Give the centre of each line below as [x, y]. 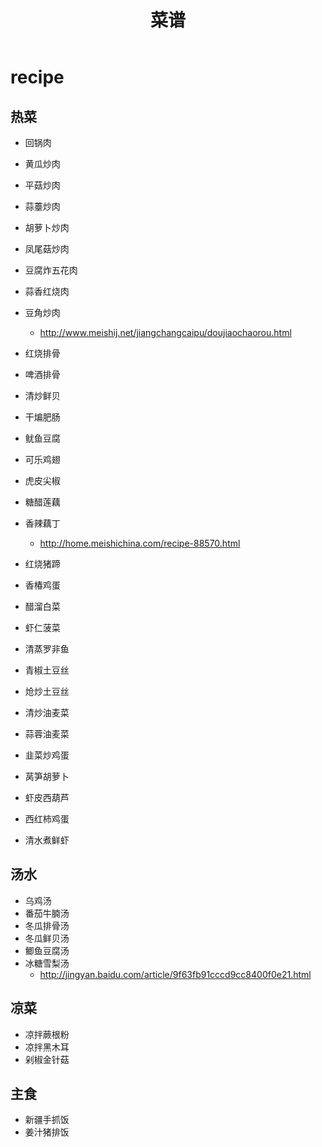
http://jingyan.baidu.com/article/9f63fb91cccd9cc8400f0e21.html [175, 974]
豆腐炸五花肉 [51, 270]
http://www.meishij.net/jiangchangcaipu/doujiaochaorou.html [165, 332]
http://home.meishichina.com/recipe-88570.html [140, 543]
